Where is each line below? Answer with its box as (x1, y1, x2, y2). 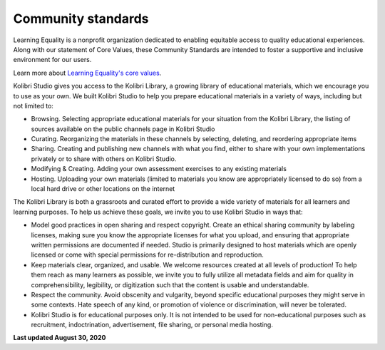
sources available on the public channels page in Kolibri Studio (31, 125, 215, 133)
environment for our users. (13, 56, 92, 64)
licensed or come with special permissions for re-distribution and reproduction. (31, 250, 264, 259)
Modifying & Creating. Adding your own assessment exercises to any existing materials (31, 165, 287, 173)
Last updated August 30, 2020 (13, 334, 106, 342)
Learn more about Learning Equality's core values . (13, 68, 162, 77)
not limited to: (13, 101, 53, 110)
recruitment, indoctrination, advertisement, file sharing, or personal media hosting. (31, 321, 274, 329)
